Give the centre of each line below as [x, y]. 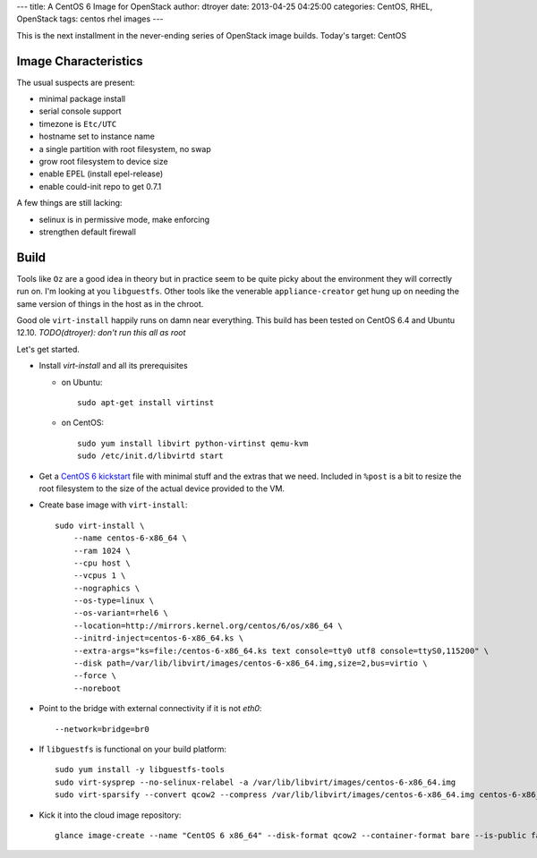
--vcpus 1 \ [99, 576]
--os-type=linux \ [114, 601]
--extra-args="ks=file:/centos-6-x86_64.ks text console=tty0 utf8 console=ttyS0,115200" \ [281, 650]
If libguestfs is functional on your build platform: [133, 749]
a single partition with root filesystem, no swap [125, 149]
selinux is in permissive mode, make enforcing [124, 219]
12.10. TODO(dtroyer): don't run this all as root [101, 333]
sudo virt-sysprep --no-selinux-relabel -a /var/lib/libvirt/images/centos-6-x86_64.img [256, 782]
